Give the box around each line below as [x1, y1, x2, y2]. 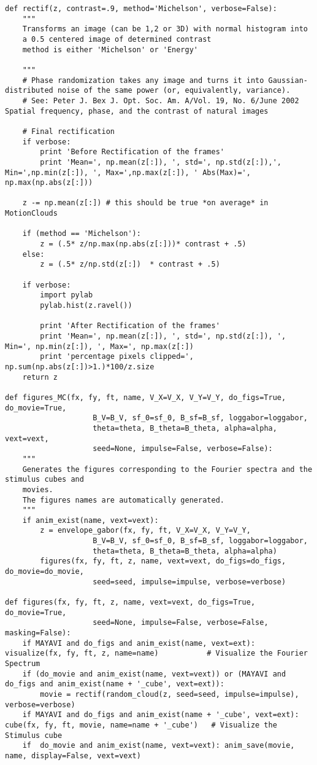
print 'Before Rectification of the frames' [40, 147, 224, 157]
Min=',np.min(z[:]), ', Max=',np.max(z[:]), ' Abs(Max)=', [5, 168, 251, 177]
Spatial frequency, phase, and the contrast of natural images [5, 106, 269, 116]
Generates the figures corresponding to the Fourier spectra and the [22, 465, 313, 474]
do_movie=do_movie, [5, 567, 84, 576]
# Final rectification [22, 127, 115, 136]
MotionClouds [5, 209, 58, 218]
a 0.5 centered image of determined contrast [22, 34, 212, 44]
